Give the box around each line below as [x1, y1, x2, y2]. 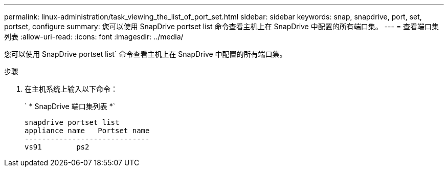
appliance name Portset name [25, 126, 150, 135]
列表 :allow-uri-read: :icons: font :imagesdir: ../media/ [4, 32, 184, 41]
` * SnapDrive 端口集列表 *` [25, 102, 116, 111]
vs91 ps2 [25, 143, 89, 151]
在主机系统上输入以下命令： [25, 84, 118, 93]
